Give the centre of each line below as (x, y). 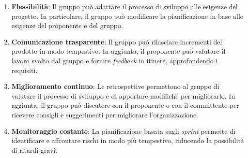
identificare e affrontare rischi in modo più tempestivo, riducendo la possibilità (128, 140)
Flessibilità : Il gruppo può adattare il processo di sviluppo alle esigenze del (124, 6)
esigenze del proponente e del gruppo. (67, 25)
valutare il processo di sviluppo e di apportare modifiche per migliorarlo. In (123, 95)
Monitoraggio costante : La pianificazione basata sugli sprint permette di (123, 131)
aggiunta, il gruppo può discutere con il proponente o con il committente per (125, 105)
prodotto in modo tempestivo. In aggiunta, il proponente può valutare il (118, 51)
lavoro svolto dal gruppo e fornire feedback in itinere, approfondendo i (115, 60)
